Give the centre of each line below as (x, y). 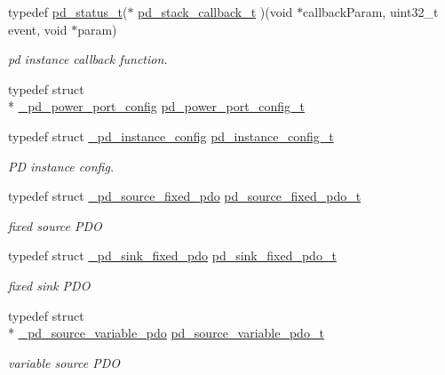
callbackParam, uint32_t (371, 12)
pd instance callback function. (88, 59)
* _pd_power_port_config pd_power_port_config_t (156, 106)
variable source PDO (64, 362)
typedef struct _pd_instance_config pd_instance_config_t (171, 136)
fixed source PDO (55, 225)
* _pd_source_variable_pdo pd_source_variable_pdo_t (166, 333)
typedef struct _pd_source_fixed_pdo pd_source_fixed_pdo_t (185, 196)
